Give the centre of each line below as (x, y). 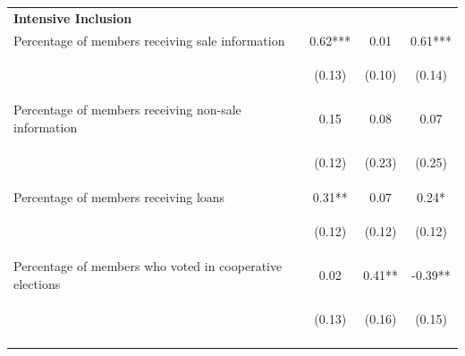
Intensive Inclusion (73, 17)
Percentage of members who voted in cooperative (148, 266)
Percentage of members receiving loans (119, 196)
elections (37, 283)
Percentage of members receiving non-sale (127, 110)
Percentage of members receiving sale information (149, 40)
